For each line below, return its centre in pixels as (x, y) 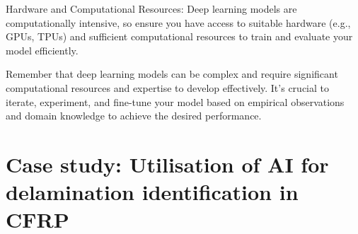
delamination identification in (152, 192)
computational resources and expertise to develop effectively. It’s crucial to (167, 87)
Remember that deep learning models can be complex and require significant (172, 74)
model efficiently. (42, 50)
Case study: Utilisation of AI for (167, 164)
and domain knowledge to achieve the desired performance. (134, 116)
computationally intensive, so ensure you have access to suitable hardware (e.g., (178, 22)
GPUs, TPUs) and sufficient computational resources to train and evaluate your (179, 36)
